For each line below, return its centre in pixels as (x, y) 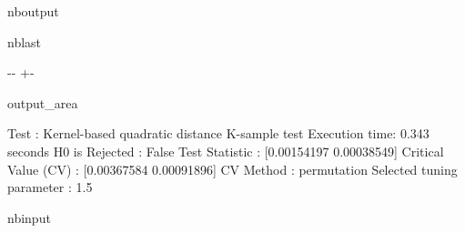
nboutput (33, 11)
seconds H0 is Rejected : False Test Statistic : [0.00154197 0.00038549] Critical (226, 151)
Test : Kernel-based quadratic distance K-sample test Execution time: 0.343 (218, 133)
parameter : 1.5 (50, 187)
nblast (25, 41)
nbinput (29, 217)
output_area (43, 102)
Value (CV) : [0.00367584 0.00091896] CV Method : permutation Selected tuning (232, 169)
